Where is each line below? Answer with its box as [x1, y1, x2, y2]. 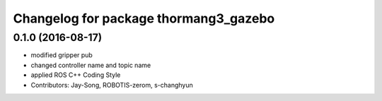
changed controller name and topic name [30, 61, 151, 69]
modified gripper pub [30, 51, 93, 59]
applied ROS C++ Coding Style [30, 71, 121, 79]
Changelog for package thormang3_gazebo [13, 11, 275, 26]
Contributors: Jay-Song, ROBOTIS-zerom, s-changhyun [30, 81, 194, 89]
